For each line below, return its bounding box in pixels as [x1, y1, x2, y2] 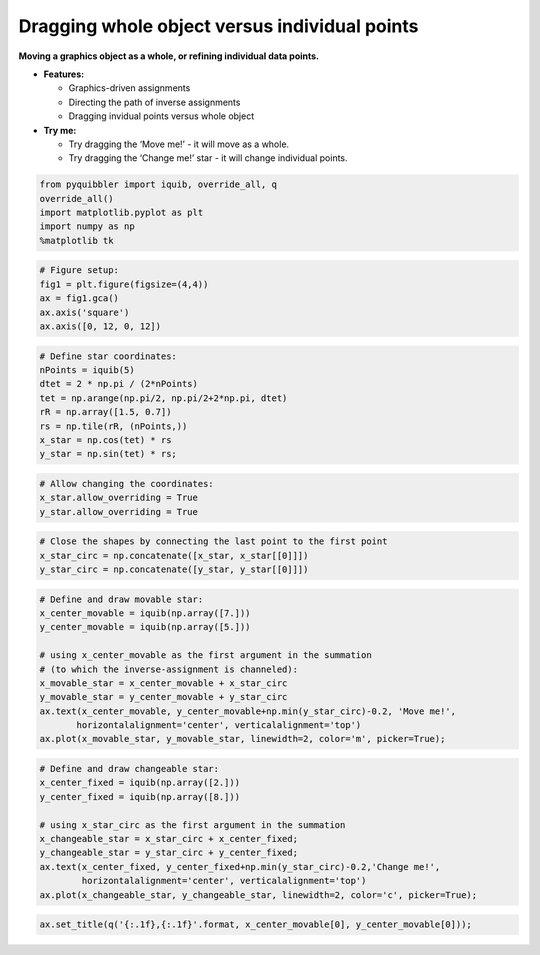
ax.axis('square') [39, 306, 130, 318]
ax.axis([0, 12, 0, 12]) [39, 320, 162, 332]
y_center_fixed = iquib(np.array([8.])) [39, 791, 240, 802]
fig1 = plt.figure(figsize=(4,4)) [39, 278, 209, 290]
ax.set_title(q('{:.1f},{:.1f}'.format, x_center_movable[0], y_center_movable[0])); [39, 919, 472, 930]
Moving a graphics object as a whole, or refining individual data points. [18, 50, 320, 62]
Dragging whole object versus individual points [18, 15, 419, 37]
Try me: [43, 124, 77, 136]
